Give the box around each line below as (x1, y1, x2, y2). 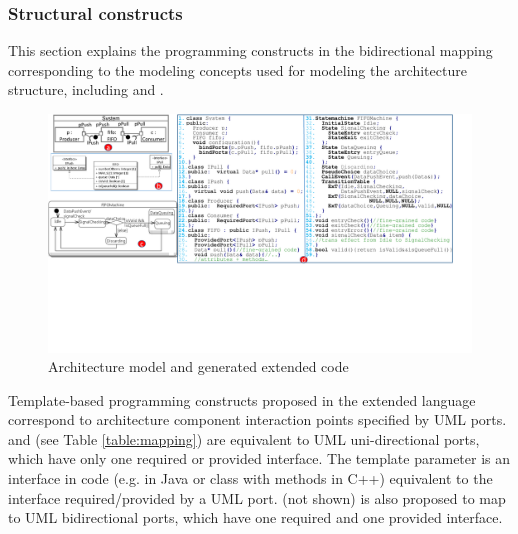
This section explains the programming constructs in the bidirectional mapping (8, 40, 493, 61)
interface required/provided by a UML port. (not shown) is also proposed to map (8, 487, 506, 508)
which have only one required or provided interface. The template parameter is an (8, 448, 511, 469)
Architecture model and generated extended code (48, 356, 349, 377)
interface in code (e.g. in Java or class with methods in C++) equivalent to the (8, 468, 493, 489)
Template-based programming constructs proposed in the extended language (8, 389, 476, 410)
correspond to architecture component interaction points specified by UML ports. (8, 409, 507, 430)
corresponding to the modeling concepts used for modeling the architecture (8, 59, 467, 80)
